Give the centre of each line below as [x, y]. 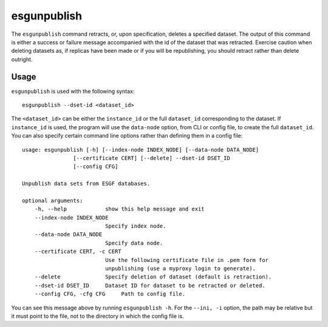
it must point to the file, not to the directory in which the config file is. [98, 316]
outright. [22, 59]
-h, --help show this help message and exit [119, 209]
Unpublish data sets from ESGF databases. [86, 184]
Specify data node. [134, 243]
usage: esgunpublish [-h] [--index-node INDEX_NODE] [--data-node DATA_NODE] [141, 150]
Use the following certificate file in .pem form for [187, 260]
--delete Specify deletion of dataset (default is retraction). [153, 277]
